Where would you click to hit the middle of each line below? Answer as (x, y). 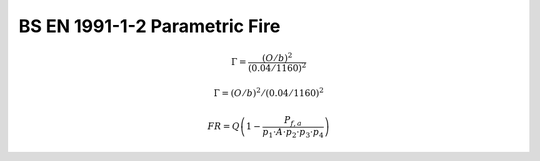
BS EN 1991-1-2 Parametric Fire (149, 26)
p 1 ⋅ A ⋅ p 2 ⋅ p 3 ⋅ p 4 (293, 133)
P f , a (292, 121)
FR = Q (223, 126)
